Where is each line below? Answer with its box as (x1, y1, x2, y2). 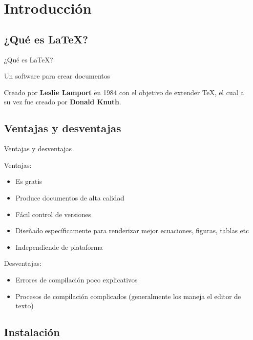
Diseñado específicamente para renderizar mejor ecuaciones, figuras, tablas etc (15, 225, 249, 236)
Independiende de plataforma (15, 241, 103, 252)
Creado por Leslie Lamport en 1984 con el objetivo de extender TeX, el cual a (4, 87, 244, 97)
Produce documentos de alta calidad (15, 192, 125, 202)
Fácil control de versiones (15, 209, 91, 219)
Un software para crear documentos (4, 71, 110, 81)
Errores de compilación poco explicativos (15, 274, 138, 284)
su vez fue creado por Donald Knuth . (4, 97, 121, 107)
